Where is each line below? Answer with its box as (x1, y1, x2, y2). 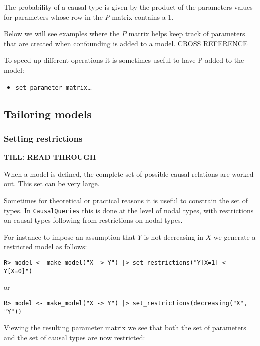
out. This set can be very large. (4, 178, 100, 189)
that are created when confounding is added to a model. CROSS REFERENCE (4, 38, 248, 48)
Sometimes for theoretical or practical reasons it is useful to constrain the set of (4, 195, 248, 205)
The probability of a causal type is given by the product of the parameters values (4, 2, 253, 12)
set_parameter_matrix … (15, 81, 92, 92)
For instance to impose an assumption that (4, 231, 136, 242)
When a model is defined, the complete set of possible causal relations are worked (4, 168, 254, 179)
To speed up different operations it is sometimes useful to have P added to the (4, 55, 244, 65)
